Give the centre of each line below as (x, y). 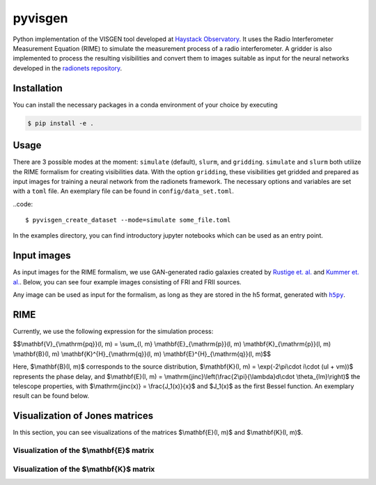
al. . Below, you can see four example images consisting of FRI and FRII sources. (127, 282)
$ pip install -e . (61, 123)
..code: (23, 204)
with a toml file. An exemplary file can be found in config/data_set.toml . (124, 191)
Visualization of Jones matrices (83, 416)
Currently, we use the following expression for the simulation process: (113, 332)
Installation (38, 88)
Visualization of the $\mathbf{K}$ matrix (84, 469)
